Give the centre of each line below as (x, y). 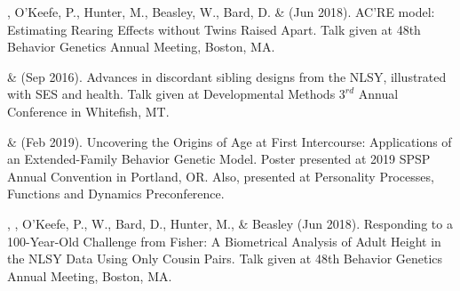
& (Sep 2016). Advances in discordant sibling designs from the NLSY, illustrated (227, 76)
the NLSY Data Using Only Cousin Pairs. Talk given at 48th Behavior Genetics (225, 259)
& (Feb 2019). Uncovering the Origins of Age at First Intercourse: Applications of (230, 141)
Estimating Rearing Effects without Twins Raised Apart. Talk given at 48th (214, 29)
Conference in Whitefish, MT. (88, 111)
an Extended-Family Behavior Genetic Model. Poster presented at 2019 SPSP (219, 159)
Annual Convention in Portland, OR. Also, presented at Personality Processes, (221, 176)
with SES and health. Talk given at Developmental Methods (171, 94)
